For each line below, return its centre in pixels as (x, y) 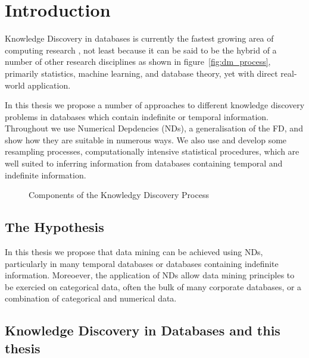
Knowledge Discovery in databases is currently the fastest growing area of (139, 38)
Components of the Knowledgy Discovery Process (119, 195)
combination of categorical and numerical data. (91, 298)
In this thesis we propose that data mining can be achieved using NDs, (134, 252)
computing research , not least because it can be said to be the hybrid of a (141, 50)
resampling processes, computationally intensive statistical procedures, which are (152, 151)
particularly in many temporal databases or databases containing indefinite (142, 263)
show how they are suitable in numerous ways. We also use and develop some (146, 139)
